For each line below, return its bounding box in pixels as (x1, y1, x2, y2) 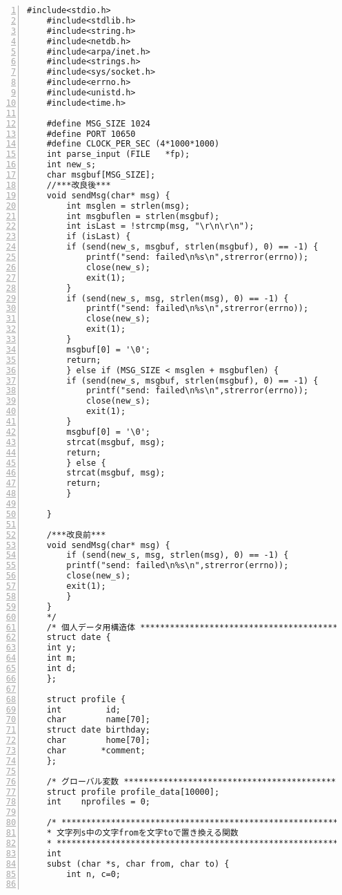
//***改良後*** (46, 180, 111, 190)
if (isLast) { (66, 232, 131, 242)
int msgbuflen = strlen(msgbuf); (66, 211, 220, 221)
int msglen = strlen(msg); (66, 200, 190, 211)
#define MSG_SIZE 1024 (46, 118, 150, 129)
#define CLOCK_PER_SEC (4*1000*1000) (46, 139, 220, 149)
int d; (46, 663, 77, 673)
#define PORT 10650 (46, 129, 136, 139)
